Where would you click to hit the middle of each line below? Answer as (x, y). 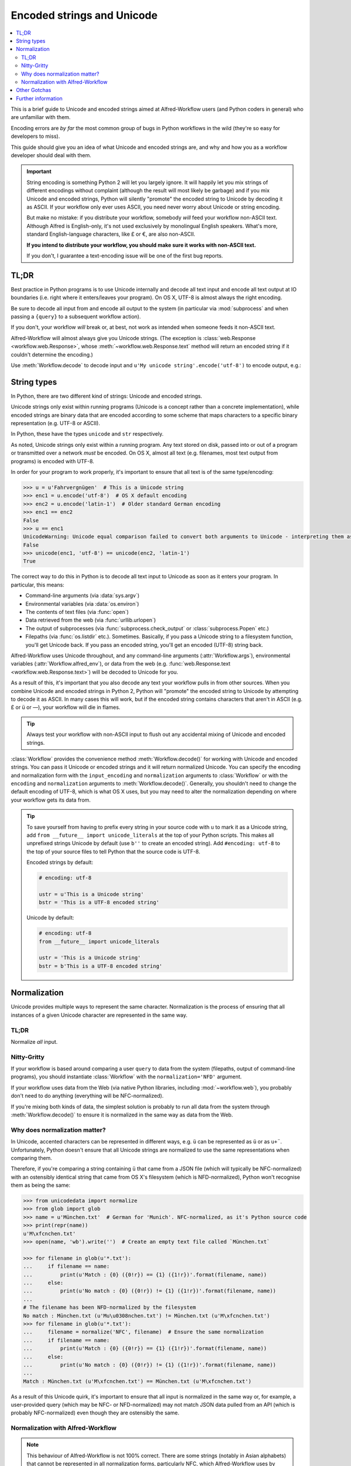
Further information (39, 98)
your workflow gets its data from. (51, 800)
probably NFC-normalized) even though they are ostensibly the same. (95, 1413)
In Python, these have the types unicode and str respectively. (87, 434)
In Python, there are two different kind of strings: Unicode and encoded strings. (106, 396)
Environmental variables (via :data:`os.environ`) (82, 603)
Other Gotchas (34, 90)
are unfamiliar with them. (41, 117)
